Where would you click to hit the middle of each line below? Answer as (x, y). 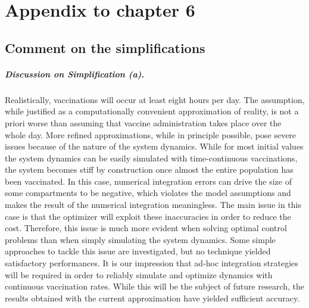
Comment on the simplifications (105, 47)
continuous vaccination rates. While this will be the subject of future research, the (154, 286)
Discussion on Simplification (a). (75, 74)
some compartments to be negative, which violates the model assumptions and (148, 193)
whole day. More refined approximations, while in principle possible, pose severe (151, 134)
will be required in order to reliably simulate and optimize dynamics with (139, 274)
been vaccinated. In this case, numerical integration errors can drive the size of (148, 181)
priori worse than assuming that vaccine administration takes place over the (143, 122)
